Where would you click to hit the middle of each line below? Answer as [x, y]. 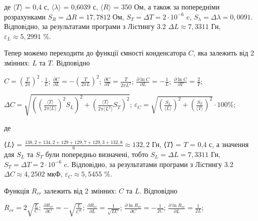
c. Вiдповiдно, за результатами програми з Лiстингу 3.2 [149, 164]
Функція [17, 190]
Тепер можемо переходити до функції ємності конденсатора [95, 53]
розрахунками [25, 16]
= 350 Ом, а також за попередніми [167, 6]
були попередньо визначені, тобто [97, 154]
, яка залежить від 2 [223, 53]
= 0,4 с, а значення [219, 144]
